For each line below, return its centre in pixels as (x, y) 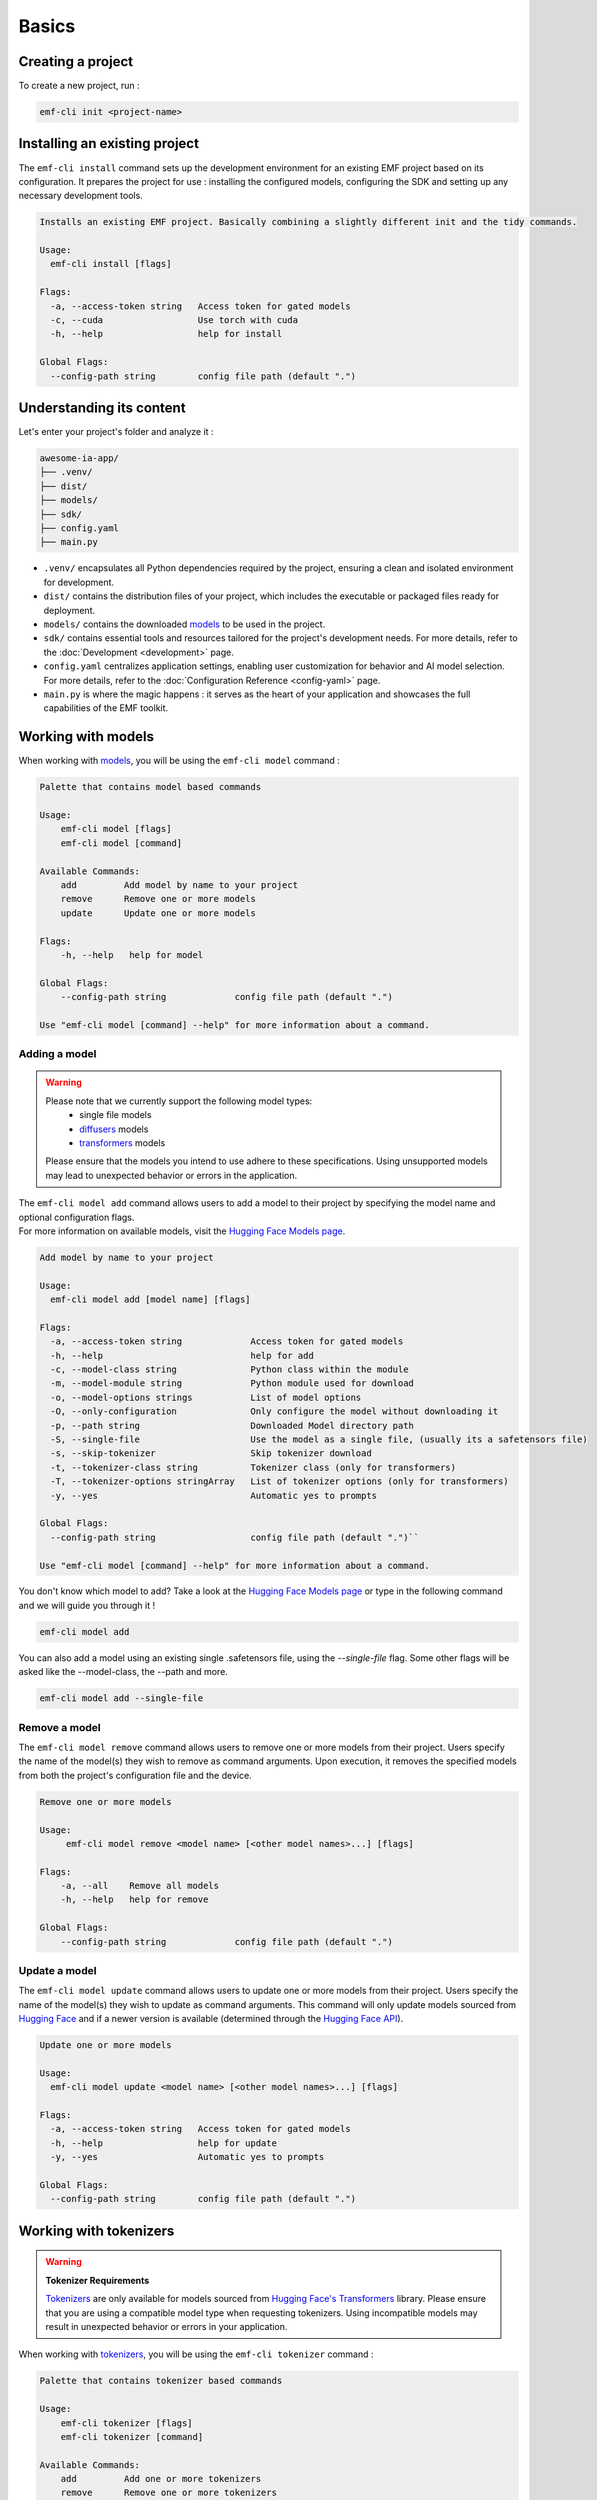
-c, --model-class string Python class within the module (229, 1369)
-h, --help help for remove (134, 1899)
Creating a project (76, 61)
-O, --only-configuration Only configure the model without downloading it (274, 1411)
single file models (115, 1115)
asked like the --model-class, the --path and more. (123, 1672)
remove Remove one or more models (158, 899)
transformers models (122, 1142)
